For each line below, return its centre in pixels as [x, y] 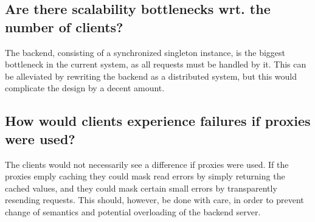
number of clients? [64, 26]
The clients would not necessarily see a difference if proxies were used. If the [147, 164]
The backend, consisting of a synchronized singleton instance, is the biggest [145, 52]
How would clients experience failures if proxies [158, 121]
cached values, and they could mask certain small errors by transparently [141, 188]
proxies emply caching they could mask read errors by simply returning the [145, 176]
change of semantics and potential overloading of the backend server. [133, 211]
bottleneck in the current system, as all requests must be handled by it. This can [156, 64]
